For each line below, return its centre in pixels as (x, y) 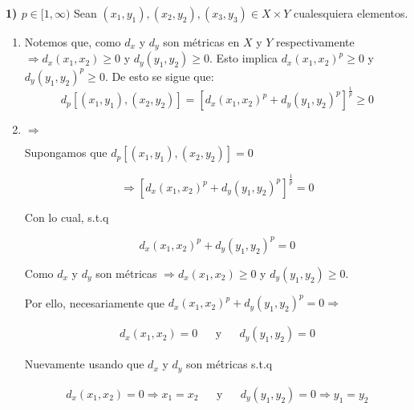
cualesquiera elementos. (351, 13)
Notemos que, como (73, 42)
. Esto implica (244, 58)
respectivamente (315, 42)
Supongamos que (66, 153)
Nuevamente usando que (84, 364)
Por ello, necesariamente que (94, 302)
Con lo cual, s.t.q (67, 217)
